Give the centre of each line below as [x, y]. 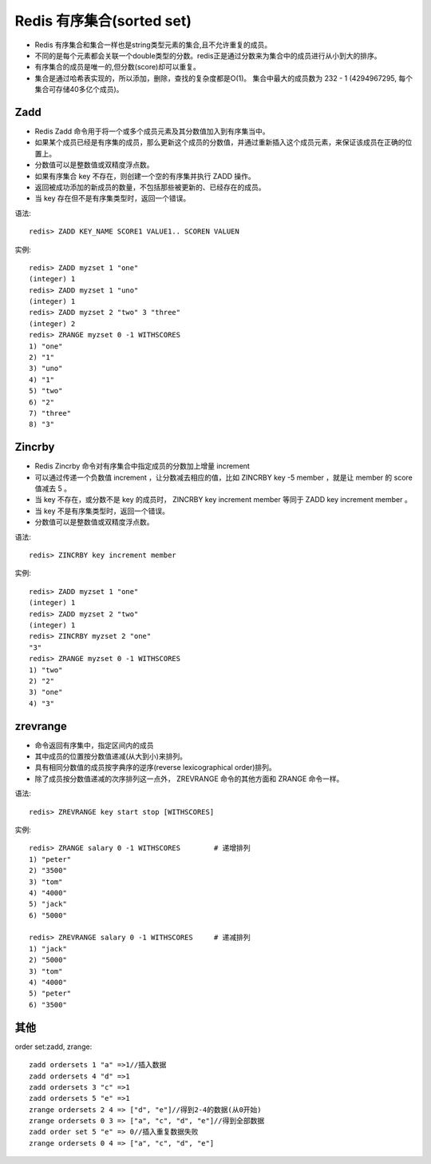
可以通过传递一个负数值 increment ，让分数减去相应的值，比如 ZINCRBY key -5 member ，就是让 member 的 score [223, 477]
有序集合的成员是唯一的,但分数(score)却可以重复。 [118, 67]
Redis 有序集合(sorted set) [103, 21]
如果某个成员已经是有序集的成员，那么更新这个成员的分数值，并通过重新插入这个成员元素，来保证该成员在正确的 [220, 142]
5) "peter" [50, 994]
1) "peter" [50, 859]
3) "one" [46, 692]
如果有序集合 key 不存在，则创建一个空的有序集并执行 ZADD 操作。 [145, 176]
